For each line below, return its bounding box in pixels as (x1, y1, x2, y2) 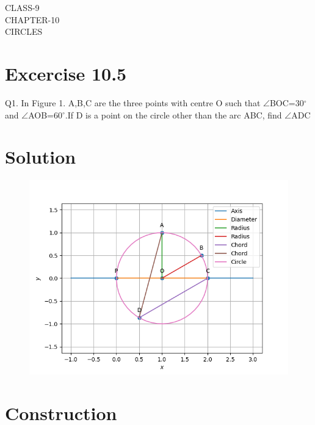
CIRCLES (5, 25, 43, 38)
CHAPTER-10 (5, 13, 60, 26)
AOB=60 (28, 108, 62, 121)
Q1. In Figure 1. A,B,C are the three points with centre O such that (5, 96, 261, 109)
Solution (5, 144, 76, 169)
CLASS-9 (5, 1, 40, 13)
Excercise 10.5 (5, 60, 127, 85)
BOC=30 (269, 96, 304, 109)
